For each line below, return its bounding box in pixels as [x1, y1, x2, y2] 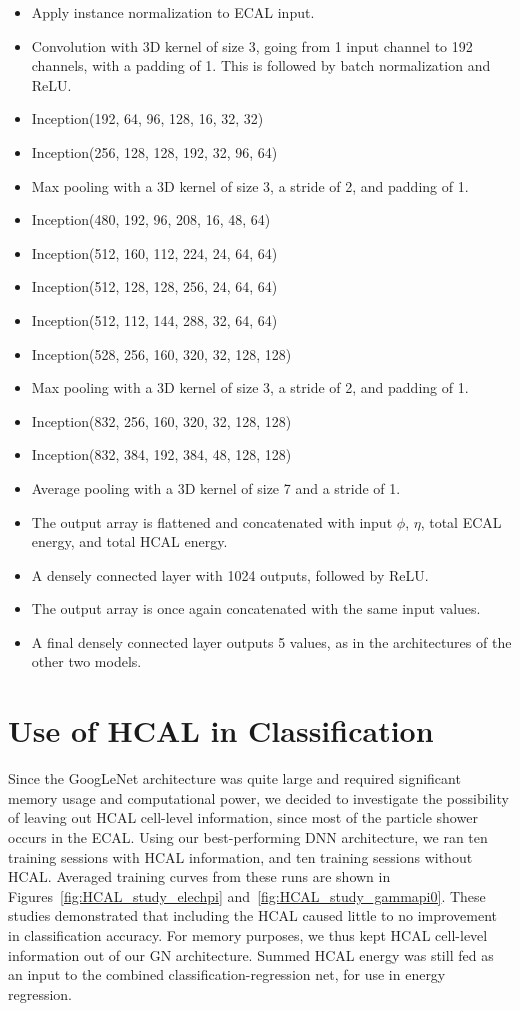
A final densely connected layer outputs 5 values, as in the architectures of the [31, 631, 512, 652]
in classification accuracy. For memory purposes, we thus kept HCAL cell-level [8, 924, 488, 945]
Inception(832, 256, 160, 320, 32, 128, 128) [31, 410, 292, 431]
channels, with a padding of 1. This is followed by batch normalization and [31, 55, 491, 76]
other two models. [31, 651, 142, 672]
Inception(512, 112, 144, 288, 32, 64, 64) [31, 309, 278, 330]
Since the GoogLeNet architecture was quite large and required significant [8, 768, 461, 789]
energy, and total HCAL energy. [31, 531, 228, 552]
